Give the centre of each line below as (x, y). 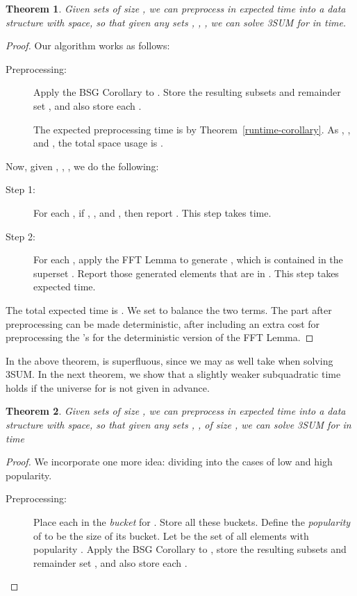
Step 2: (20, 236)
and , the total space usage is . (98, 143)
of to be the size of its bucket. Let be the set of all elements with (171, 535)
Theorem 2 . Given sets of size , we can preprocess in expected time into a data (176, 411)
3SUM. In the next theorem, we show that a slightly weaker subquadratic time (173, 374)
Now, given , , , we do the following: (82, 166)
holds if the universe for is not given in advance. (108, 387)
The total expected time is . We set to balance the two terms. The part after (169, 309)
